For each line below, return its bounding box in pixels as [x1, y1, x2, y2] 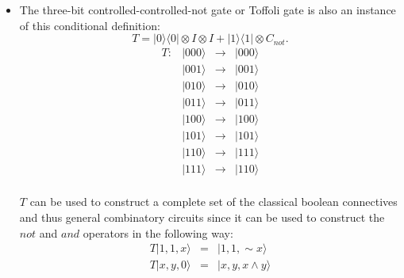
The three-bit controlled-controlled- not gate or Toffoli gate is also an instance [19, 2, 396, 17]
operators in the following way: [83, 224, 233, 241]
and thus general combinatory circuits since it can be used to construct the [19, 209, 385, 226]
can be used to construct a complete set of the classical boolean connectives [29, 193, 398, 210]
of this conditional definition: [19, 17, 160, 33]
